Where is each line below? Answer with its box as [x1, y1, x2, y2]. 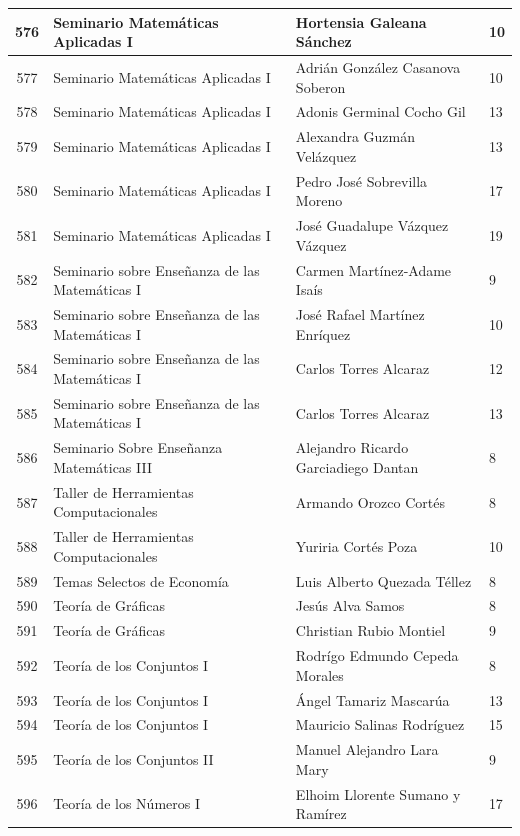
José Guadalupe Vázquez [295, 215, 449, 236]
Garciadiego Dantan [295, 456, 419, 477]
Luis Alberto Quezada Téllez [295, 570, 472, 591]
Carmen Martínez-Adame [295, 259, 452, 280]
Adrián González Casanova [295, 56, 461, 77]
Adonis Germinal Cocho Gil [295, 101, 466, 122]
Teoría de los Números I [53, 793, 200, 814]
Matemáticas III [53, 456, 152, 477]
